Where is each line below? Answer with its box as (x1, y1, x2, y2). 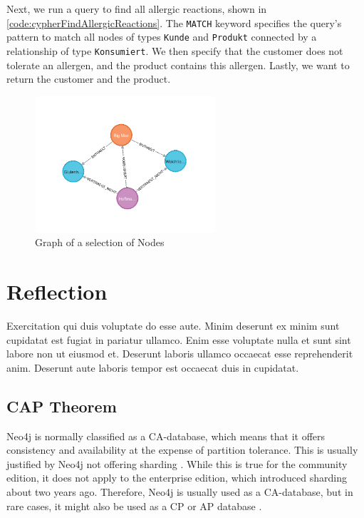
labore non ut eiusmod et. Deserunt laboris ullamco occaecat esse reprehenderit (6, 346, 353, 361)
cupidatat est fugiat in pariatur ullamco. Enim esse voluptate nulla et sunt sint (6, 332, 351, 347)
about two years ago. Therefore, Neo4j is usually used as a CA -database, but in (6, 484, 353, 499)
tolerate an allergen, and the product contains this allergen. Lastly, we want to (6, 57, 350, 72)
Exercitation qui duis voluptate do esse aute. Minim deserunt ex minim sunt (6, 318, 340, 332)
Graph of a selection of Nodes (35, 235, 165, 250)
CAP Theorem (6, 395, 117, 417)
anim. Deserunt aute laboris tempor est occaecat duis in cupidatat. (6, 360, 299, 375)
